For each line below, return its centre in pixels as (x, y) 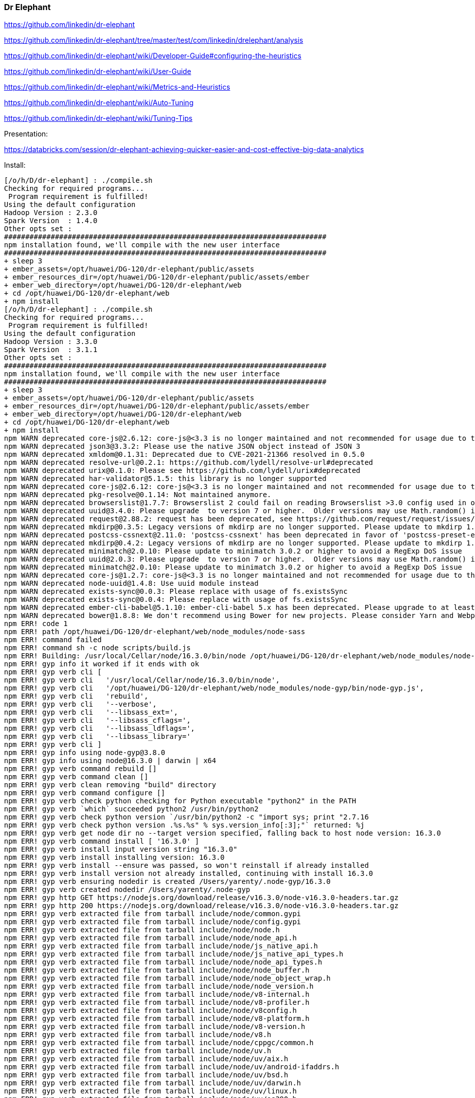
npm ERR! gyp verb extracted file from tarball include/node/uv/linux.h (150, 1091)
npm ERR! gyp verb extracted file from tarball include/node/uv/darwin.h (153, 1083)
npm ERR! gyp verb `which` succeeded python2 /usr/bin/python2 (131, 809)
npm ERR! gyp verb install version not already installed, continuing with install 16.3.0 (189, 874)
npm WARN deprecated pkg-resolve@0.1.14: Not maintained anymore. (138, 495)
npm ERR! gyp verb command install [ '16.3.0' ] (102, 841)
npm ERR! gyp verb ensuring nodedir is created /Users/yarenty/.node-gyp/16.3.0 (168, 882)
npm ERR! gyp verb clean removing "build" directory (110, 785)
